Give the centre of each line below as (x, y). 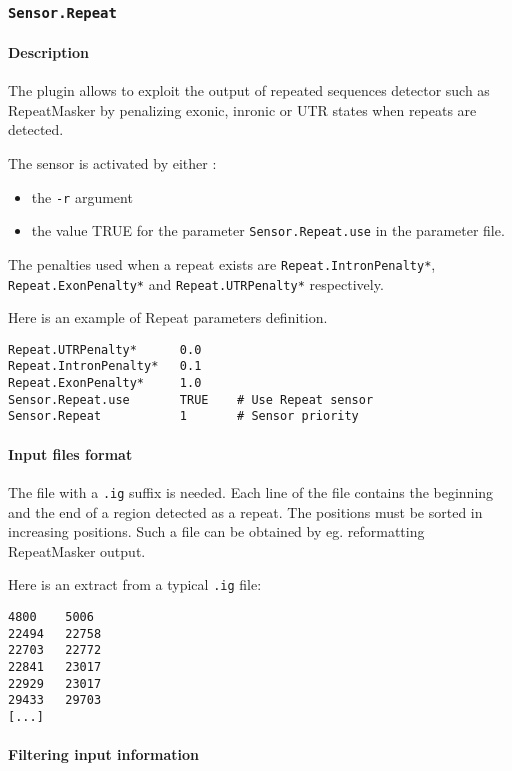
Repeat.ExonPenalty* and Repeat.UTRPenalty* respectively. (196, 283)
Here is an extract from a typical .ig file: (135, 584)
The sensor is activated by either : (112, 162)
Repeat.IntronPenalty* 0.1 (105, 366)
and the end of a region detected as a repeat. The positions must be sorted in (245, 511)
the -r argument (82, 196)
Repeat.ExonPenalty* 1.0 (105, 383)
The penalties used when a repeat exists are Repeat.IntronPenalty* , (222, 263)
